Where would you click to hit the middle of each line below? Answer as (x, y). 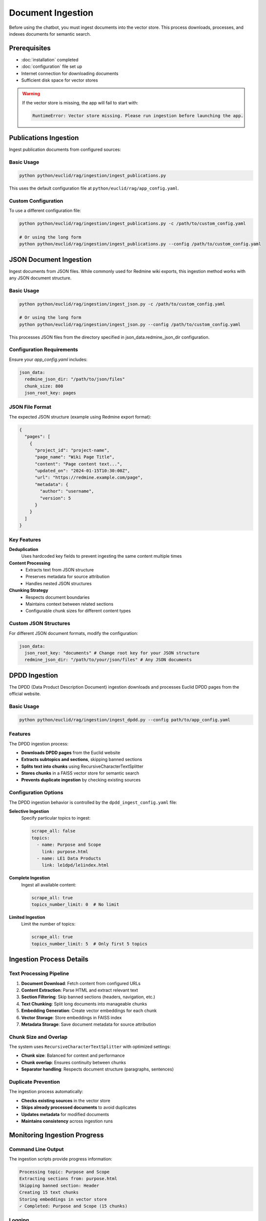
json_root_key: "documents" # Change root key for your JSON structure (112, 653)
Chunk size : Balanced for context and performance (73, 1055)
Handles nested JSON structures (59, 583)
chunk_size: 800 (44, 386)
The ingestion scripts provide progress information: (61, 1159)
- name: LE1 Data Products (69, 858)
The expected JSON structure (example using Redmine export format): (80, 417)
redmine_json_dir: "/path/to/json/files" (75, 379)
